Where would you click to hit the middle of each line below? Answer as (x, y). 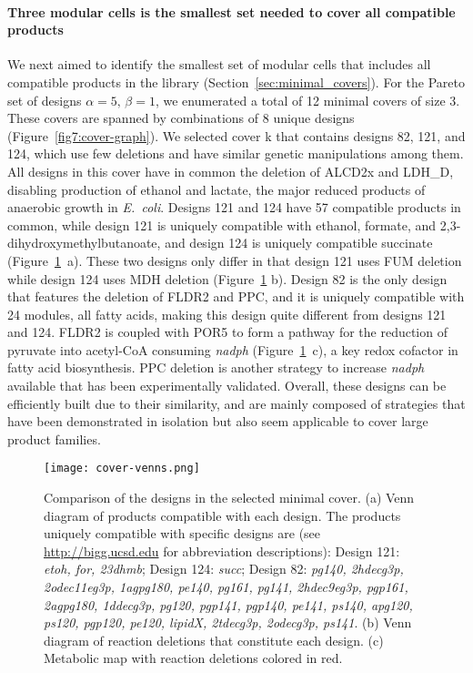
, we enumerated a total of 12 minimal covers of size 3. (307, 100)
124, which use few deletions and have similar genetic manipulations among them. (236, 153)
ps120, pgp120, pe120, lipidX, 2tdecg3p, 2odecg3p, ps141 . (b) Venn (228, 622)
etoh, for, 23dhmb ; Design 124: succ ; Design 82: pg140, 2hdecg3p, (224, 569)
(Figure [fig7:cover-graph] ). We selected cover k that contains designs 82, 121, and (236, 135)
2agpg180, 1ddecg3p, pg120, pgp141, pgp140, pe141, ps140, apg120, (228, 604)
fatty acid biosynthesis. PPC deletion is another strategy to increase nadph (216, 367)
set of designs (45, 100)
